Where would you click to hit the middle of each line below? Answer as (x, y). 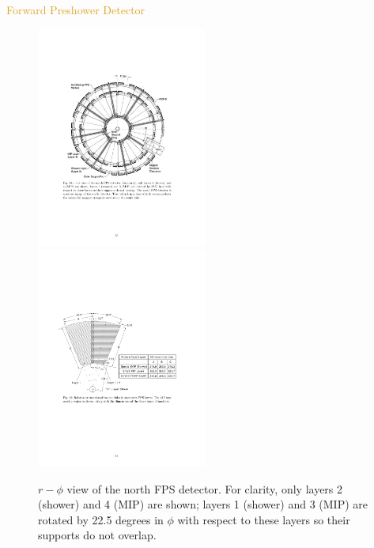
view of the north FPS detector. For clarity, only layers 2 (205, 488)
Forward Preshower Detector (76, 9)
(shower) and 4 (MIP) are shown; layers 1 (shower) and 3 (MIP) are (203, 504)
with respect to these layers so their (264, 519)
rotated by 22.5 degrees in (101, 519)
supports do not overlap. (97, 535)
